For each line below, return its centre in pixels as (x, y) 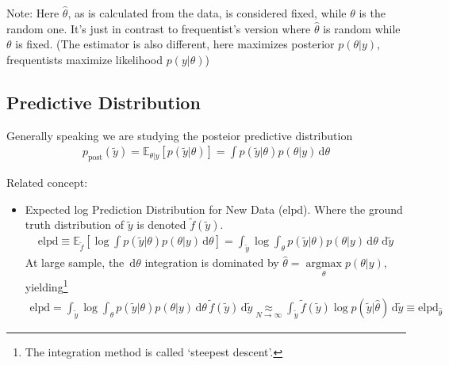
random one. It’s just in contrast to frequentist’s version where (159, 28)
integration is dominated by (212, 262)
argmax (324, 264)
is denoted (161, 224)
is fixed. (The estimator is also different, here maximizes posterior (175, 44)
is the (372, 13)
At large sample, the (75, 262)
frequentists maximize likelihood (84, 59)
